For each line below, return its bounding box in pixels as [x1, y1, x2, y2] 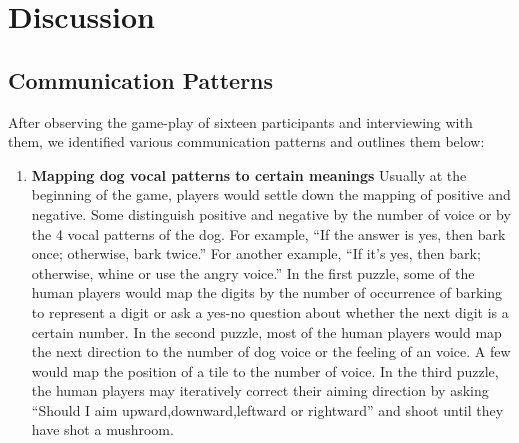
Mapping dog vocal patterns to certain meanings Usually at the [31, 164, 467, 185]
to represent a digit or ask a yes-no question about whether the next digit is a [31, 301, 509, 322]
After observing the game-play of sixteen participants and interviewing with [8, 111, 473, 132]
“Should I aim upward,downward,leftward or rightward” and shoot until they [31, 399, 504, 420]
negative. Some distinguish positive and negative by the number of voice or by [31, 203, 511, 224]
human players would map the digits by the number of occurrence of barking [31, 282, 502, 303]
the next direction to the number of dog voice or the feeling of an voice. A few [31, 341, 511, 362]
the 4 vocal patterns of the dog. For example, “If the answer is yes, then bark [31, 223, 506, 244]
